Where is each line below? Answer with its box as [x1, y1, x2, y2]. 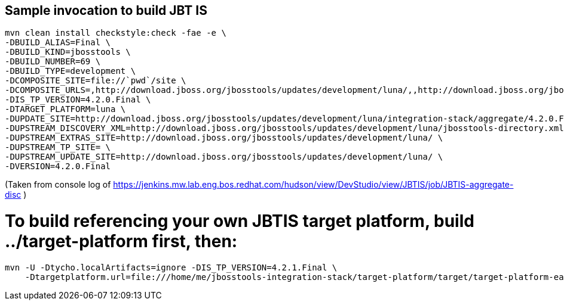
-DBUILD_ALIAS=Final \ [5, 38, 111, 48]
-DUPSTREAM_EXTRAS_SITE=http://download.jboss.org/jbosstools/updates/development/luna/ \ [5, 133, 443, 143]
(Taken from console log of [5, 179, 111, 190]
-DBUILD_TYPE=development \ [5, 66, 136, 76]
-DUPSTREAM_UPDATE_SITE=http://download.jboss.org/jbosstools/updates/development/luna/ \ [5, 152, 443, 162]
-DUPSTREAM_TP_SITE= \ [5, 142, 111, 152]
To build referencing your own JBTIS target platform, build [5, 211, 474, 232]
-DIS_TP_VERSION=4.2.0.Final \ [5, 95, 151, 105]
